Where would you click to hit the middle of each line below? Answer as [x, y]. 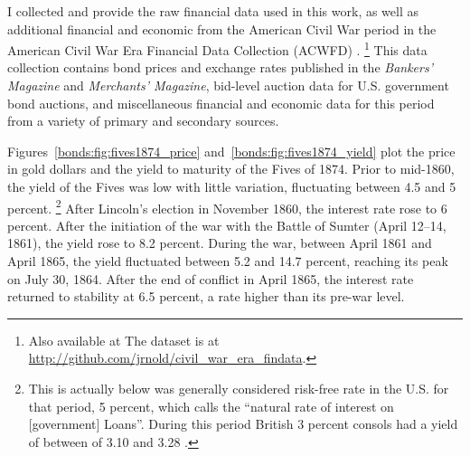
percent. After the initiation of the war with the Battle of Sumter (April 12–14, [227, 225]
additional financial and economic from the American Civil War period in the [222, 28]
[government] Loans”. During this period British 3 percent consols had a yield [243, 424]
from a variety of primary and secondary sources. [143, 121]
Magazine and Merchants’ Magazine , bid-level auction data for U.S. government [228, 85]
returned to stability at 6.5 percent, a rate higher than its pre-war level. [206, 296]
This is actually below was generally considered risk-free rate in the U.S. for [239, 388]
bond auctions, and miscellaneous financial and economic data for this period [221, 103]
